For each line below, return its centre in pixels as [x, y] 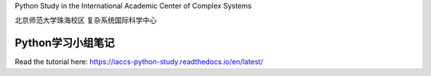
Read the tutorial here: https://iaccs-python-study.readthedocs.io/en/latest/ [139, 62]
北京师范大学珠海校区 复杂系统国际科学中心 [86, 21]
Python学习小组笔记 [65, 43]
